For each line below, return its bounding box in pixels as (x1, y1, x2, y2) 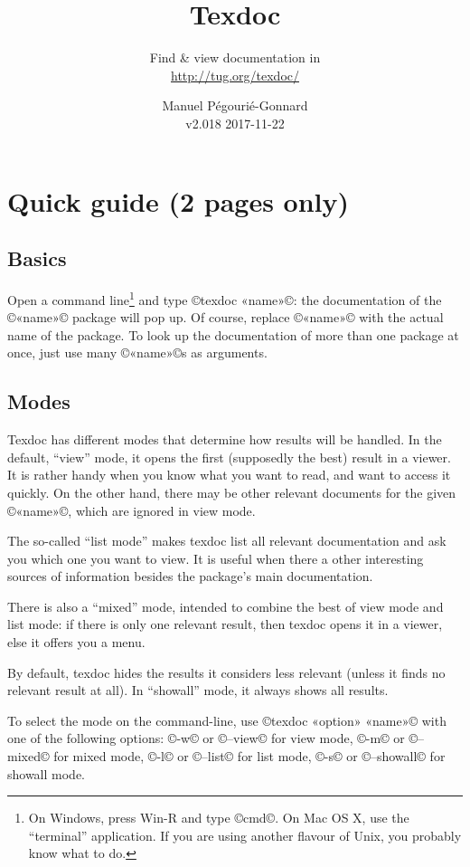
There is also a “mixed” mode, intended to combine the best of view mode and (7, 596, 444, 615)
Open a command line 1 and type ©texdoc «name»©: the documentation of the (7, 287, 442, 309)
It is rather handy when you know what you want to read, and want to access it (7, 465, 451, 484)
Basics (7, 244, 67, 272)
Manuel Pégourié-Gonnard (162, 96, 308, 115)
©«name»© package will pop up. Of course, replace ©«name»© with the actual (7, 308, 444, 327)
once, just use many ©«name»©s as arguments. (7, 343, 268, 362)
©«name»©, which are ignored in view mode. (7, 500, 256, 519)
